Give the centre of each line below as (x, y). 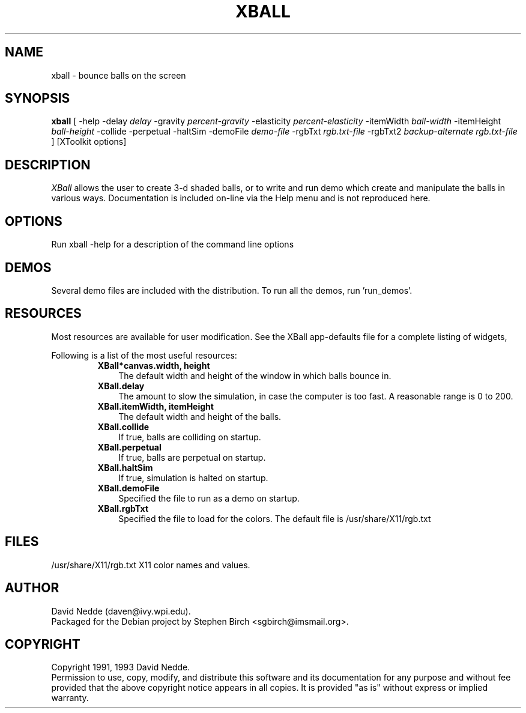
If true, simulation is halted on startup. (193, 478)
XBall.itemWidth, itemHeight (156, 406)
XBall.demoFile (128, 488)
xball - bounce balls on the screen (119, 75)
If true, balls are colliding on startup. (190, 437)
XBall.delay (121, 386)
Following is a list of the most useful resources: (144, 355)
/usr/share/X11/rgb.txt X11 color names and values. (151, 565)
